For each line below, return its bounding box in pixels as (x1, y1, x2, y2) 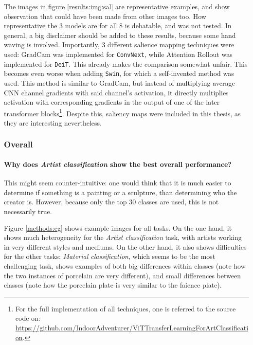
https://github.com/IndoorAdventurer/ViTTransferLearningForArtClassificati (15, 322, 249, 332)
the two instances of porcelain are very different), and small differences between (4, 270, 241, 280)
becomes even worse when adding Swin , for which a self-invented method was (4, 68, 234, 78)
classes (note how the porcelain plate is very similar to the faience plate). (4, 280, 222, 290)
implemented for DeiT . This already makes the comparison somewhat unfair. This (4, 58, 248, 69)
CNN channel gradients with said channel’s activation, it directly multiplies (4, 87, 229, 97)
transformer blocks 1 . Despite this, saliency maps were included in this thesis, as (4, 107, 241, 118)
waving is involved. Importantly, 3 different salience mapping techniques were (4, 39, 235, 50)
